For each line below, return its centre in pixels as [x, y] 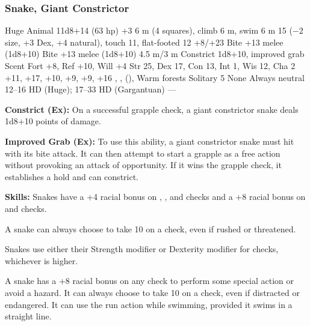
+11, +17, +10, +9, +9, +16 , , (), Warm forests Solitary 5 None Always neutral [155, 77]
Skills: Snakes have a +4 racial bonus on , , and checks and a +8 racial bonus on [155, 197]
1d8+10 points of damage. [53, 121]
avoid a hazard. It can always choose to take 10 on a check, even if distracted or [152, 292]
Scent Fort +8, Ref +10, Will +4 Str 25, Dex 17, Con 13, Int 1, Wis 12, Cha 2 [150, 65]
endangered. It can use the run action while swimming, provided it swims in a [149, 304]
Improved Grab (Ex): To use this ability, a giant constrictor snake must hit [150, 141]
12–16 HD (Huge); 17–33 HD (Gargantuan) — [91, 89]
